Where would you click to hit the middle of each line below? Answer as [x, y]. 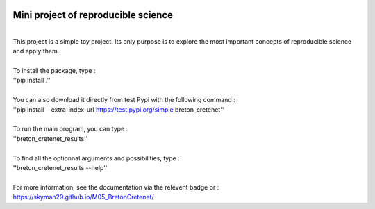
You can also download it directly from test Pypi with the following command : [124, 100]
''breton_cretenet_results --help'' [60, 167]
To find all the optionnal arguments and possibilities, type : [96, 158]
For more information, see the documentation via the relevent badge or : [116, 187]
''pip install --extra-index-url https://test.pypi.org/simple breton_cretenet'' [118, 109]
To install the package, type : [54, 71]
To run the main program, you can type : [70, 129]
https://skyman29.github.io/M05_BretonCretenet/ [83, 197]
